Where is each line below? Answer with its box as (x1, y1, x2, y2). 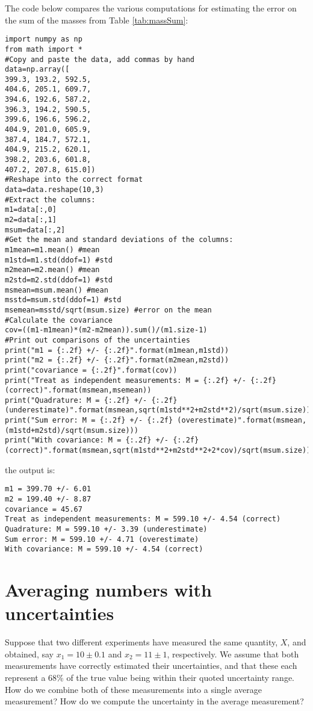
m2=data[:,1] (5, 216, 57, 224)
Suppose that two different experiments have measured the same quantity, (5, 636, 278, 648)
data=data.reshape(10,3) (5, 185, 104, 194)
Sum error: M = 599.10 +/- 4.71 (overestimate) (5, 535, 199, 544)
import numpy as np (5, 35, 82, 44)
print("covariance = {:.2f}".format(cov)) (5, 365, 178, 374)
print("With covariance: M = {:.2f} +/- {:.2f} (5, 436, 199, 445)
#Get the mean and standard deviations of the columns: (5, 235, 234, 244)
